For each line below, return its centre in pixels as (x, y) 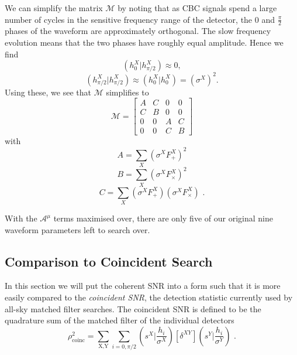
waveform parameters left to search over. (77, 229)
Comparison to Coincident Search (109, 261)
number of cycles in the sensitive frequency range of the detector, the (129, 19)
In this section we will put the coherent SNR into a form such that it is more (143, 286)
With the (21, 218)
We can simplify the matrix (54, 8)
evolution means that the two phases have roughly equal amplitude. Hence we (144, 42)
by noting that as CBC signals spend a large (197, 8)
